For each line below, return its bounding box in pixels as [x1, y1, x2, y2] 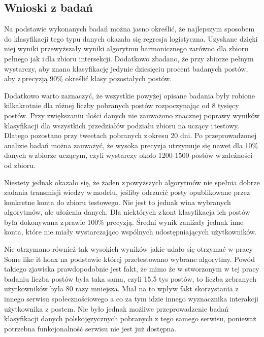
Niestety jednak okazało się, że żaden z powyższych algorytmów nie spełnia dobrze [4, 177, 260, 187]
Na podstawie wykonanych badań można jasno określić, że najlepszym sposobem [4, 23, 255, 34]
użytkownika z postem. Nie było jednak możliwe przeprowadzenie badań [4, 303, 228, 314]
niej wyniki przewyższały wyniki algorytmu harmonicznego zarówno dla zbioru [4, 43, 248, 54]
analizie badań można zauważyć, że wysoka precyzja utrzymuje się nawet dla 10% [4, 140, 258, 150]
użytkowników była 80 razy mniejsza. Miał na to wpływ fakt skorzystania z [4, 283, 239, 294]
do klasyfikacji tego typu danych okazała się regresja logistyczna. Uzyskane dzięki [4, 33, 258, 44]
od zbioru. [4, 159, 36, 170]
